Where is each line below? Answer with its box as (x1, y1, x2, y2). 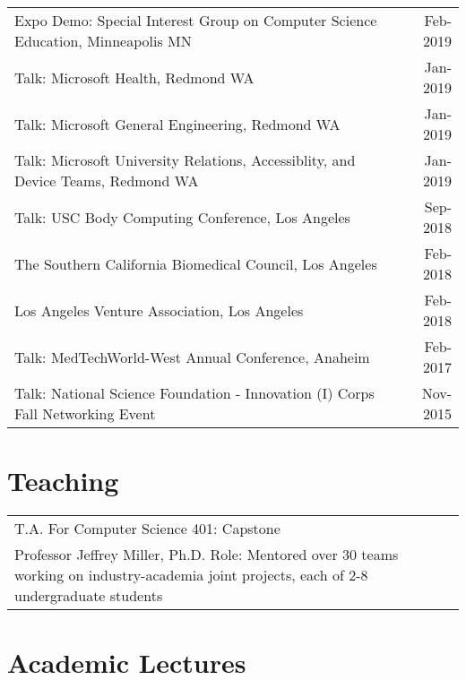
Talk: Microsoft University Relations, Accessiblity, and (14, 150, 356, 170)
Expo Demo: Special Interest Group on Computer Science (14, 10, 377, 30)
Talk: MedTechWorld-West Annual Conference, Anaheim (14, 346, 370, 367)
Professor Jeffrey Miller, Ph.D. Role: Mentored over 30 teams (14, 544, 399, 565)
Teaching (7, 462, 119, 499)
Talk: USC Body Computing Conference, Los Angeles (14, 206, 350, 228)
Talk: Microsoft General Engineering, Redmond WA (14, 113, 341, 134)
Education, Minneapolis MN (14, 30, 192, 51)
